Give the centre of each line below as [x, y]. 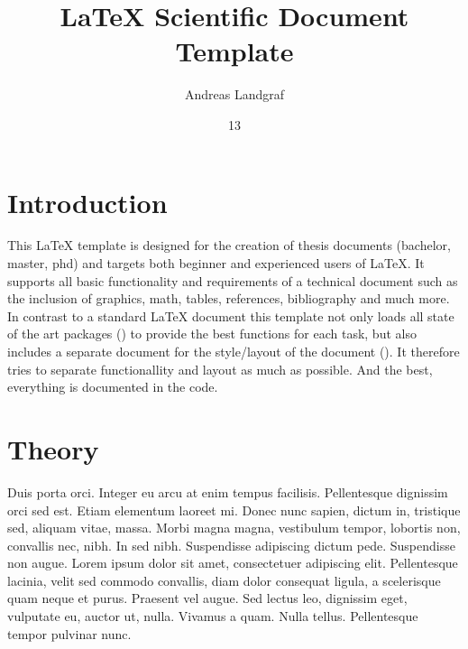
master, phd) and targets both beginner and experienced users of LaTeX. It [216, 263]
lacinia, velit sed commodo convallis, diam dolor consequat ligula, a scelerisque [224, 580]
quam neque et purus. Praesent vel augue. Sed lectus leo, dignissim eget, [207, 598]
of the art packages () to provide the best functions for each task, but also [212, 334]
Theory [53, 448]
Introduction [87, 202]
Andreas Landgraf [234, 94]
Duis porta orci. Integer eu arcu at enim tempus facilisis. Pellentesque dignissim [228, 491]
